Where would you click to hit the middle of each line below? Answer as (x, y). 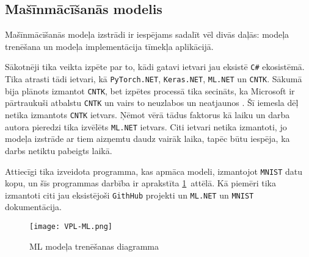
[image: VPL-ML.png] (71, 227)
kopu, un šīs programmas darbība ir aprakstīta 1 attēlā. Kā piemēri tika (140, 183)
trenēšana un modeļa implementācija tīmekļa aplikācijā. (109, 46)
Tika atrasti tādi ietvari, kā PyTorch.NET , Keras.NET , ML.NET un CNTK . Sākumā (154, 79)
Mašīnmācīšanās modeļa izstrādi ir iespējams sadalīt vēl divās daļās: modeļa (147, 34)
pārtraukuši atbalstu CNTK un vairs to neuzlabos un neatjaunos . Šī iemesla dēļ (152, 103)
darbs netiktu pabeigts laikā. (59, 150)
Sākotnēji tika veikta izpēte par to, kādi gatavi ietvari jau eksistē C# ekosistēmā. (155, 67)
